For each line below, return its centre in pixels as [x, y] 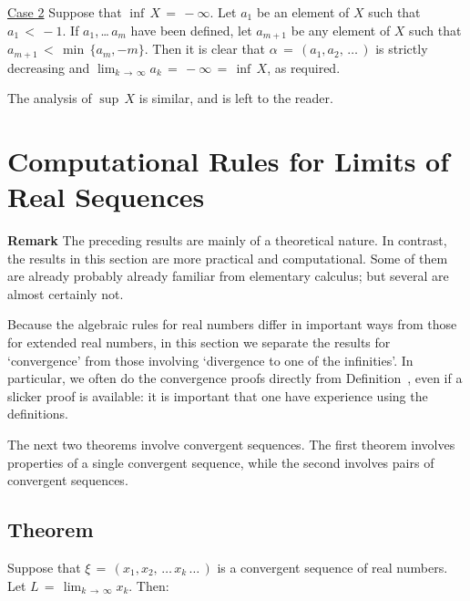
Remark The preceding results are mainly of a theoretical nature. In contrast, [227, 240]
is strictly [402, 49]
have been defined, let [191, 30]
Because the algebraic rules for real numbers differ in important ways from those [232, 324]
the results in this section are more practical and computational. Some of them [228, 258]
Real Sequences [106, 197]
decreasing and [49, 67]
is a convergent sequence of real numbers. [332, 567]
